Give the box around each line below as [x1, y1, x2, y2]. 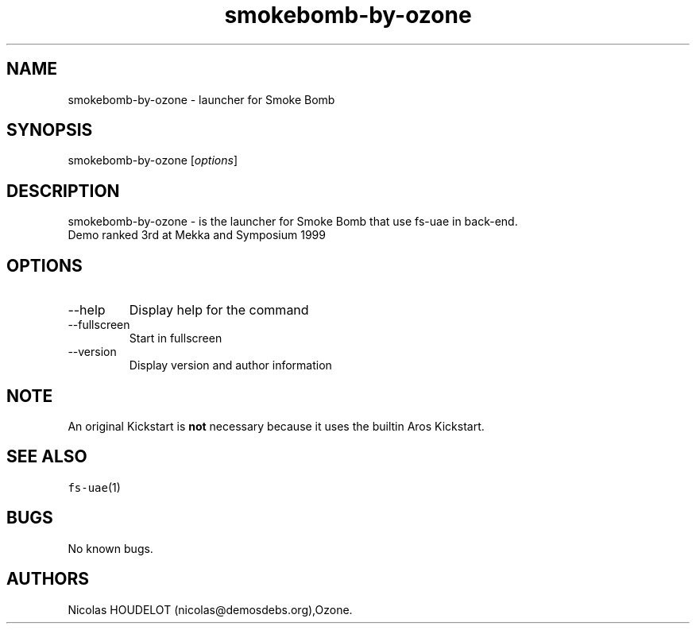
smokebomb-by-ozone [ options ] [68, 153, 238, 168]
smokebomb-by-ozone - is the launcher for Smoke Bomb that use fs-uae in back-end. [68, 215, 518, 229]
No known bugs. [68, 541, 153, 555]
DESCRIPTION [6, 180, 120, 201]
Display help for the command [129, 302, 309, 319]
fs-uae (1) [68, 480, 121, 494]
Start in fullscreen [129, 331, 222, 346]
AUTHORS [6, 569, 90, 589]
